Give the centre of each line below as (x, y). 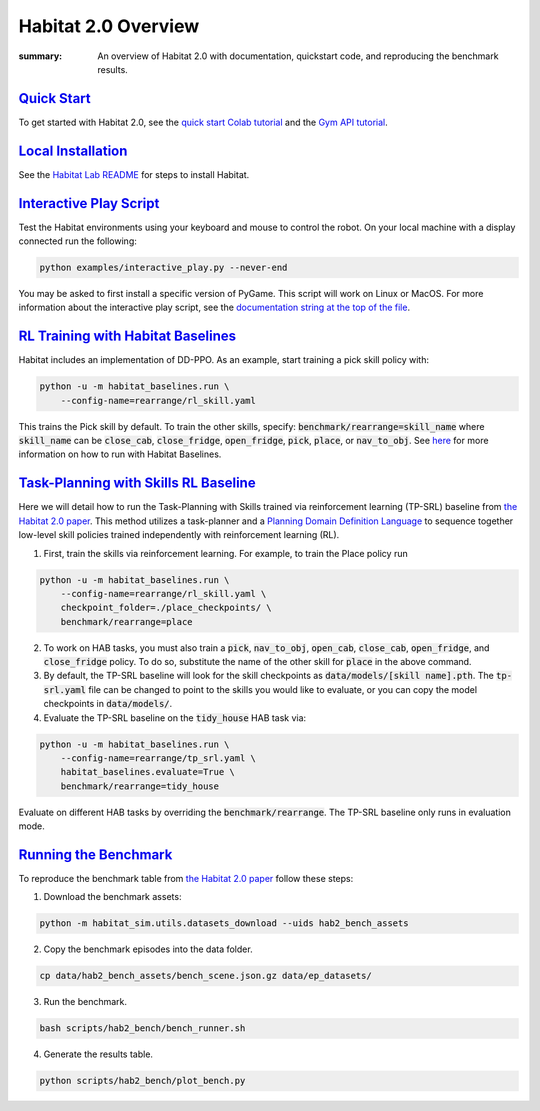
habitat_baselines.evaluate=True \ (147, 772)
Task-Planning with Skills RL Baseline (137, 483)
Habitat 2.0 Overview (109, 26)
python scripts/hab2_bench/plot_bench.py (142, 1081)
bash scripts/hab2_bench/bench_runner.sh (142, 1028)
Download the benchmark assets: (112, 897)
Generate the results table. (98, 1054)
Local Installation (73, 150)
